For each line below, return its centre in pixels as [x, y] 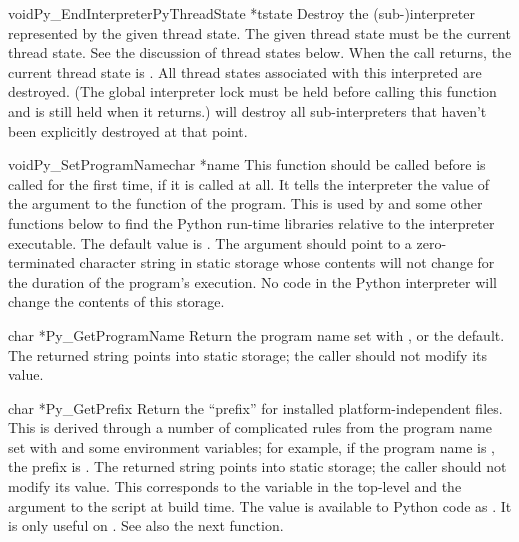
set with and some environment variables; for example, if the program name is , [251, 446]
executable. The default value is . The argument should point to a [210, 242]
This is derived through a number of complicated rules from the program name [250, 427]
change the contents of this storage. [116, 301]
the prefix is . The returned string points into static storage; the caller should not [257, 466]
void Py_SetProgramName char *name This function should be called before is [247, 164]
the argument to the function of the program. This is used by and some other [245, 203]
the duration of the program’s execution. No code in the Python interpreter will [252, 281]
